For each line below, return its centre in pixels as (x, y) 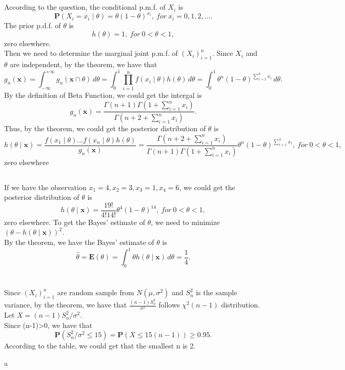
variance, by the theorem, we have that (66, 305)
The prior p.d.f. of (33, 25)
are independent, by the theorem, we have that (84, 64)
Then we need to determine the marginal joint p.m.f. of (91, 53)
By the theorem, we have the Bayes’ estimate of (79, 242)
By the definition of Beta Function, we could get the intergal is (103, 95)
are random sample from (96, 292)
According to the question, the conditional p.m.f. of (85, 7)
